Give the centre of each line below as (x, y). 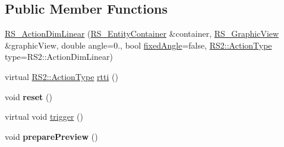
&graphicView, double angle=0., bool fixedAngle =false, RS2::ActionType (138, 45)
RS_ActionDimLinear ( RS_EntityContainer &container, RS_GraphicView (142, 33)
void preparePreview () (51, 136)
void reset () (29, 96)
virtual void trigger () (44, 116)
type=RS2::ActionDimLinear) (59, 57)
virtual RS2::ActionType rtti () (61, 76)
